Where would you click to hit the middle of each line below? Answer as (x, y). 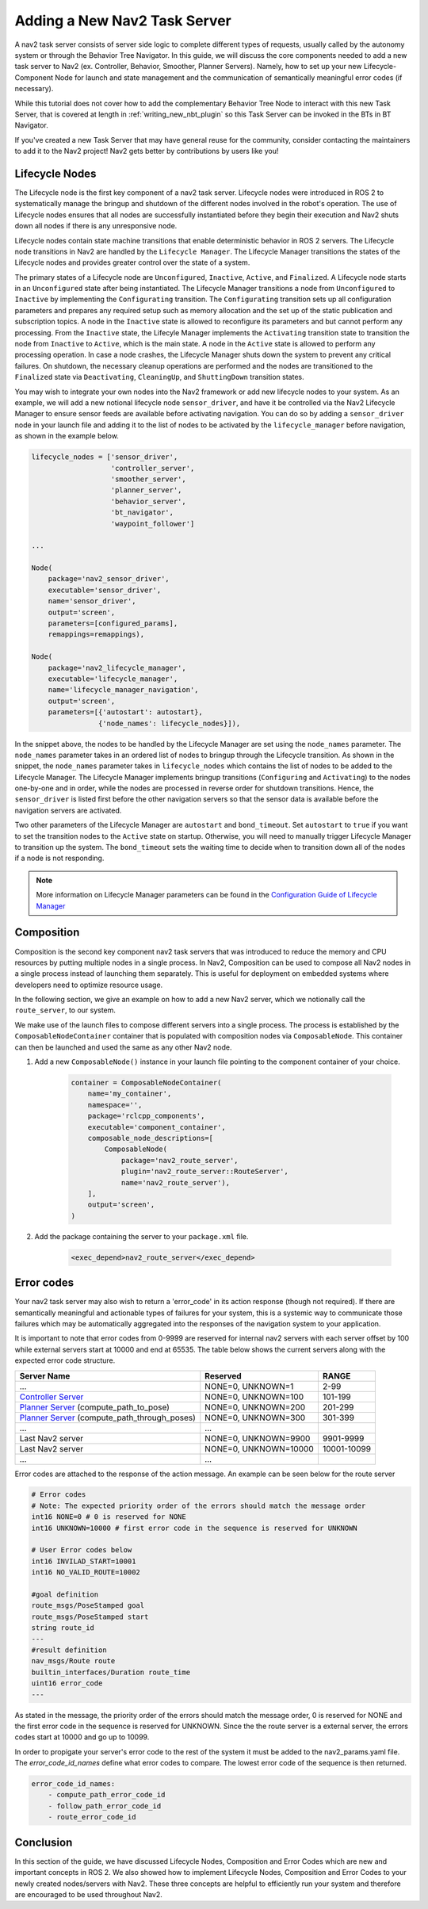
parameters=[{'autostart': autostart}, (126, 712)
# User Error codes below (82, 1550)
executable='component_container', (157, 1127)
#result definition (69, 1650)
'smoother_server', (148, 479)
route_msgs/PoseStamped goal (88, 1606)
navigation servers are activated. (68, 810)
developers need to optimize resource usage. (89, 985)
